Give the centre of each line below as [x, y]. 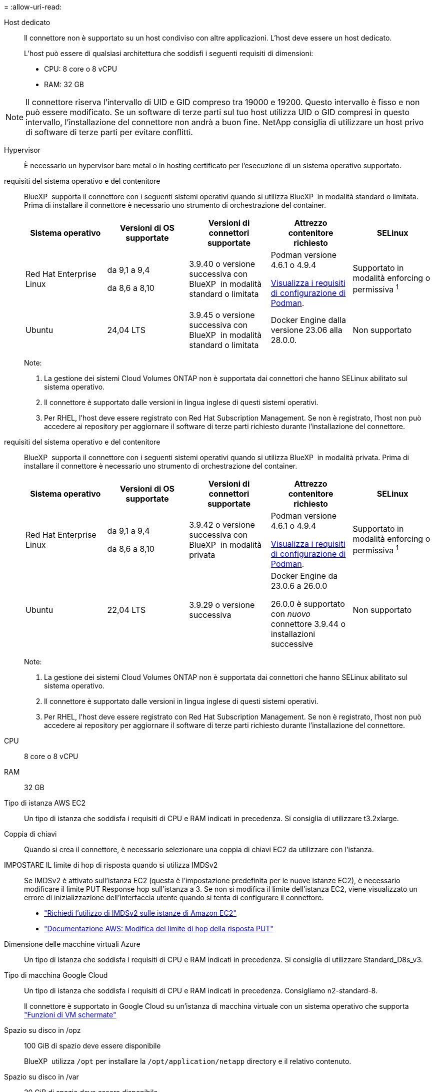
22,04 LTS [126, 610]
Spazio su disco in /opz [42, 1030]
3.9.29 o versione [222, 605]
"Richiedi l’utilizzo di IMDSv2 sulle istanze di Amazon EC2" [140, 913]
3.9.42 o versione [222, 525]
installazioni [293, 634]
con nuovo [290, 614]
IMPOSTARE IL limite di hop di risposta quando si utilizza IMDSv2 [111, 865]
